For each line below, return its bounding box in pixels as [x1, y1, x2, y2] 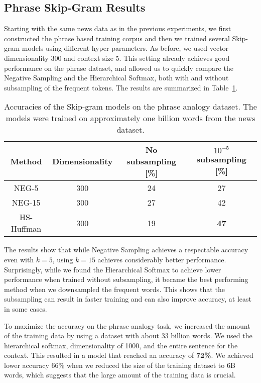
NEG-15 [12, 197, 41, 209]
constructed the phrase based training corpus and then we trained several [4, 33, 230, 43]
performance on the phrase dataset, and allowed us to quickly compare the [4, 62, 233, 73]
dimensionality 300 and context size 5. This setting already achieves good [4, 52, 230, 63]
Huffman [11, 223, 42, 235]
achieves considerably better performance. [97, 254, 226, 264]
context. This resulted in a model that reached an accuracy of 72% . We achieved [4, 350, 253, 360]
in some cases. [4, 303, 47, 314]
